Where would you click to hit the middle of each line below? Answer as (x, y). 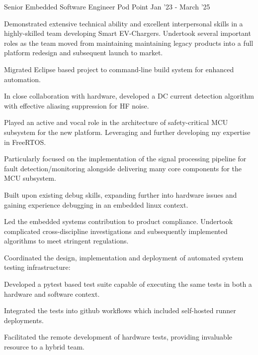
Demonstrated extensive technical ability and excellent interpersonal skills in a (124, 23)
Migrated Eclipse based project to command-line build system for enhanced (119, 69)
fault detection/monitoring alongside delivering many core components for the (123, 168)
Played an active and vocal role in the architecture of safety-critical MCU (116, 122)
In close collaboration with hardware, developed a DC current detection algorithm (129, 96)
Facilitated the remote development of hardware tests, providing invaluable (118, 337)
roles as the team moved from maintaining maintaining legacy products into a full (129, 43)
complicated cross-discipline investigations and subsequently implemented (116, 231)
